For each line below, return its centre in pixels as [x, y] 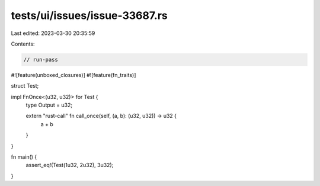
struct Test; [25, 86]
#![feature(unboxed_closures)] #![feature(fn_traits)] [73, 75]
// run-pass [41, 60]
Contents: [23, 44]
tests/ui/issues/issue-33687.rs [89, 15]
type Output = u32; [49, 105]
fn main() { [24, 157]
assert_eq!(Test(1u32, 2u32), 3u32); [70, 165]
